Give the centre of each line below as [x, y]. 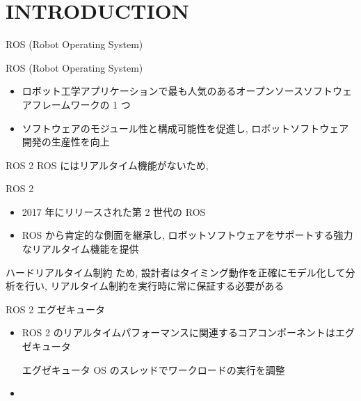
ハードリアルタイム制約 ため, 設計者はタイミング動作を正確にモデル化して [176, 272]
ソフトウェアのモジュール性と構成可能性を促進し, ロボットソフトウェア [185, 128]
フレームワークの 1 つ [81, 104]
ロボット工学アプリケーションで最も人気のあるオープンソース [162, 91]
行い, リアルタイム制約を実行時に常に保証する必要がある [154, 286]
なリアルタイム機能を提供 [80, 249]
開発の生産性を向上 [66, 142]
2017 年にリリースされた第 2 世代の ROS [114, 211]
